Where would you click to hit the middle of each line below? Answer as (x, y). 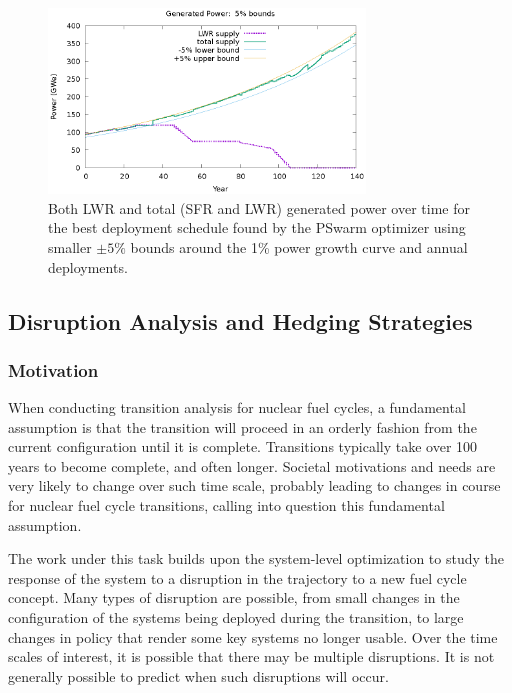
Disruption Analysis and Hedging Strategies (240, 320)
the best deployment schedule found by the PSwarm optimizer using (257, 227)
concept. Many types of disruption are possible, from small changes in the (234, 597)
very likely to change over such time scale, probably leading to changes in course (254, 485)
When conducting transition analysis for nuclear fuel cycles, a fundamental (237, 407)
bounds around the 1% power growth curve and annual (299, 246)
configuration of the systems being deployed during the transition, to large (236, 617)
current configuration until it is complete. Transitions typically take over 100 (243, 446)
